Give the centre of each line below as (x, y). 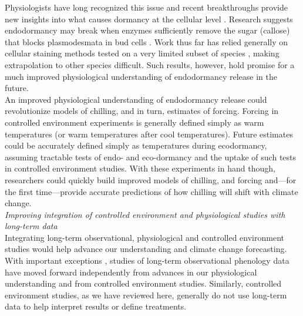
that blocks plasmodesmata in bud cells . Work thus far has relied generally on (147, 41)
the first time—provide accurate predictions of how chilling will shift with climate (151, 191)
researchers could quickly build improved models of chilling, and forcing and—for (151, 179)
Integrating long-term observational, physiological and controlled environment (144, 237)
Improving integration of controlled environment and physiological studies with (145, 214)
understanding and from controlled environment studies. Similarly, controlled (143, 283)
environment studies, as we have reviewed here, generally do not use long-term (146, 295)
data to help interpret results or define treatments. (96, 306)
